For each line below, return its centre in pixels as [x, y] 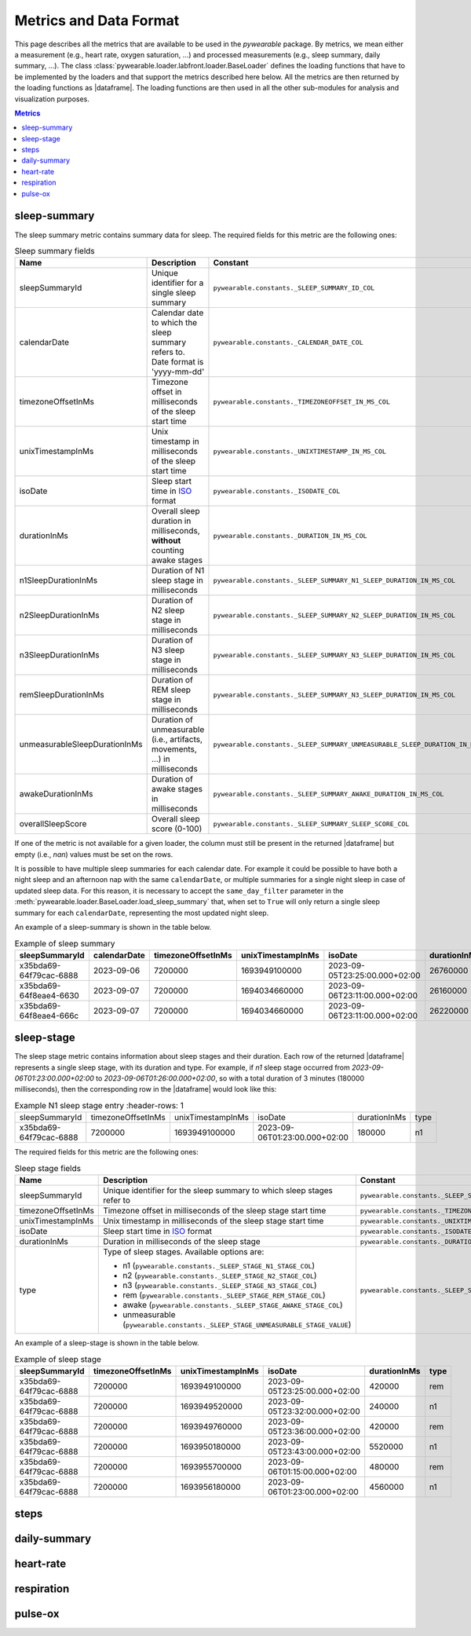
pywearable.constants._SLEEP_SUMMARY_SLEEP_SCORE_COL [311, 823]
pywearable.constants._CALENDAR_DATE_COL [288, 342]
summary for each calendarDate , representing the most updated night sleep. [142, 913]
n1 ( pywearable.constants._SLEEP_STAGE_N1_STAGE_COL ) [219, 1266]
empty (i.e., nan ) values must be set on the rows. [94, 854]
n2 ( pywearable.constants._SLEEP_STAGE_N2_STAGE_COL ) [220, 1275]
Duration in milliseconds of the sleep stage [182, 1242]
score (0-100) [177, 829]
